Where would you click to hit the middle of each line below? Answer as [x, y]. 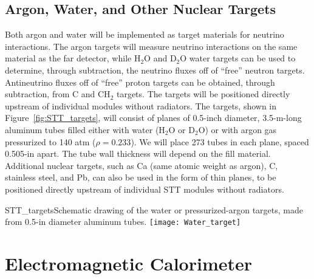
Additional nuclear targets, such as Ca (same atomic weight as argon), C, [142, 165]
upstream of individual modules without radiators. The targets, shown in [141, 105]
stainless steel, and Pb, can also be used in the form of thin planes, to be [141, 177]
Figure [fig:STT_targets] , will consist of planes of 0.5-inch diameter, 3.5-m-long [153, 118]
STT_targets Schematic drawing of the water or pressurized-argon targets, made [154, 209]
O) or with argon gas [237, 129]
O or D [182, 129]
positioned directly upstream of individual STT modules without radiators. [145, 189]
